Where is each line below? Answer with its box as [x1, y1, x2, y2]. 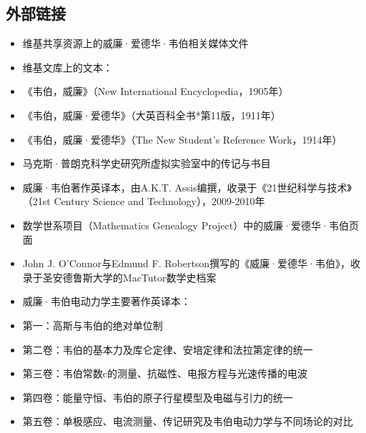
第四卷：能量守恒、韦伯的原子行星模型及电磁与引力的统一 [22, 389, 293, 404]
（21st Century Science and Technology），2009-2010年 [22, 194, 265, 209]
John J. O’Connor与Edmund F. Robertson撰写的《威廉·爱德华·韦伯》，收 [22, 256, 360, 271]
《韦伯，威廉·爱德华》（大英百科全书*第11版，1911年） [22, 107, 281, 122]
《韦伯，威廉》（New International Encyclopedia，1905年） [22, 84, 289, 99]
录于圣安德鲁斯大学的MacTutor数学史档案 [22, 269, 217, 284]
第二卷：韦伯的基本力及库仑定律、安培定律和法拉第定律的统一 [22, 342, 313, 357]
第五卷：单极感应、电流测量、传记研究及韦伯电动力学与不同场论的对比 [22, 414, 353, 429]
